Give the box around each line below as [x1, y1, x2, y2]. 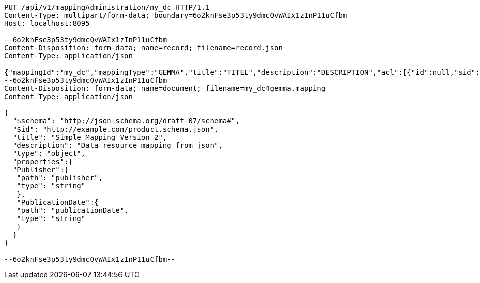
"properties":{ [12, 158, 73, 166]
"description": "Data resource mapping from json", [12, 141, 223, 149]
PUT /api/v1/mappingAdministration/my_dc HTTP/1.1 [4, 3, 210, 11]
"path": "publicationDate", [17, 206, 129, 214]
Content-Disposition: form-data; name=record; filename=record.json [4, 44, 283, 52]
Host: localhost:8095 [4, 19, 90, 27]
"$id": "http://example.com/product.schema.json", [12, 125, 219, 133]
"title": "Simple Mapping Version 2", [12, 133, 167, 141]
